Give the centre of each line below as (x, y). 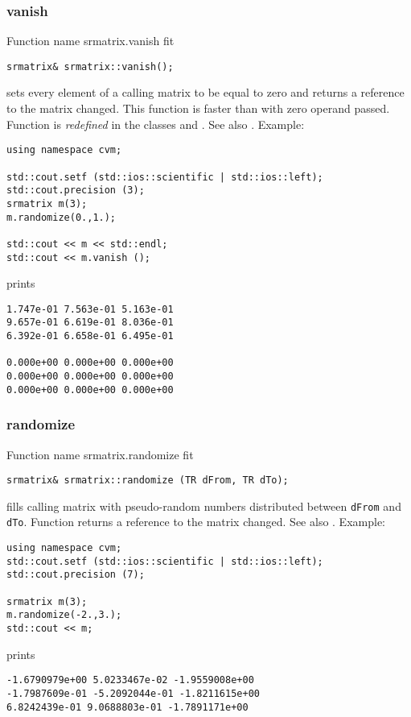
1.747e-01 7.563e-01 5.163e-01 (90, 309)
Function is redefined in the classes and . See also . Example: (156, 124)
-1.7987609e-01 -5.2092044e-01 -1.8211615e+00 (133, 693)
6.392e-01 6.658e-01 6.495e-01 (90, 336)
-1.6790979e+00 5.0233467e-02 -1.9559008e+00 (130, 680)
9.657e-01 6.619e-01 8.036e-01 (90, 323)
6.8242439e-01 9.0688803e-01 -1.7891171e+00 (127, 707)
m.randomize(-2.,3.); (64, 615)
